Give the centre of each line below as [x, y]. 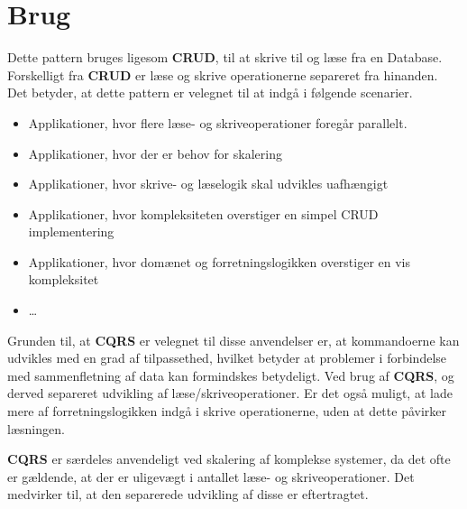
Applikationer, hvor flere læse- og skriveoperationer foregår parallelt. [218, 122]
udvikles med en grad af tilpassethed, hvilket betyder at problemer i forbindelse [227, 358]
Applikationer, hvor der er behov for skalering [155, 153]
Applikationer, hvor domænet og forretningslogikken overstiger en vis [220, 261]
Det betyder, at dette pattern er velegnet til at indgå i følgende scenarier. [210, 93]
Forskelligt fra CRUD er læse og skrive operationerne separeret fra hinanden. [223, 74]
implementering [71, 231]
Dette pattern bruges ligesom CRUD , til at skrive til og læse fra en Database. [225, 57]
